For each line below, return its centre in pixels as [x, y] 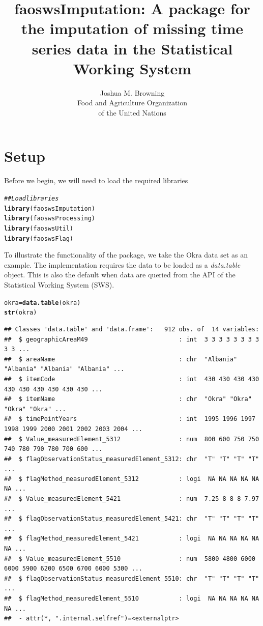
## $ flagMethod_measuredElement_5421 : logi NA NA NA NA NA [132, 539]
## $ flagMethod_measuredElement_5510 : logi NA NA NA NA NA [132, 599]
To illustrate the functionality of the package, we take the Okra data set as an [126, 255]
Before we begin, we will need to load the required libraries [96, 180]
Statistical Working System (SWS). [59, 285]
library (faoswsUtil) [39, 228]
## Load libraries [32, 198]
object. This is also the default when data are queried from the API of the [120, 275]
